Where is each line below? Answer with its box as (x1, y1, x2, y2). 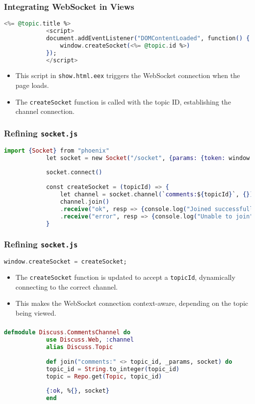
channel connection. (15, 106, 75, 116)
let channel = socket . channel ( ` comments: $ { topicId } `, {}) (60, 191, 254, 198)
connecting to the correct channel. (15, 281, 118, 292)
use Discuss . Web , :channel (46, 336, 134, 344)
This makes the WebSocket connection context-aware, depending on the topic (15, 298, 249, 308)
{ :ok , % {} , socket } (46, 387, 109, 395)
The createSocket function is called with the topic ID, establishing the (15, 96, 231, 107)
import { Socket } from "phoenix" (4, 147, 109, 154)
